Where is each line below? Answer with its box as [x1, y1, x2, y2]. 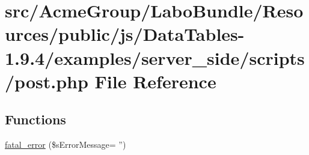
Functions [5, 110, 66, 129]
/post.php [5, 68, 88, 93]
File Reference [94, 68, 216, 93]
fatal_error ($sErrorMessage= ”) [5, 138, 126, 151]
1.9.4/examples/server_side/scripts [5, 45, 305, 70]
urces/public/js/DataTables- [5, 22, 245, 46]
